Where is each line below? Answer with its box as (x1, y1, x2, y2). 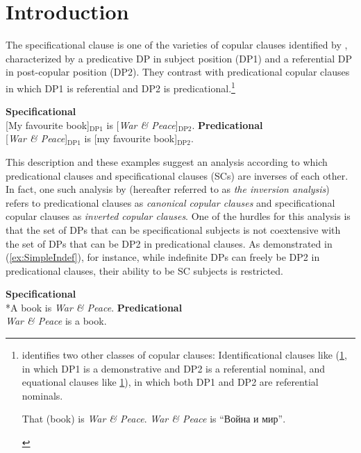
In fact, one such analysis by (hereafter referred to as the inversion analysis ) (6, 182, 330, 196)
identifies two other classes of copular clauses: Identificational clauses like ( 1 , (22, 348, 347, 362)
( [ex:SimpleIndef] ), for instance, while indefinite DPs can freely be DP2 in (6, 250, 320, 264)
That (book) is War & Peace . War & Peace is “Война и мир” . (22, 411, 286, 426)
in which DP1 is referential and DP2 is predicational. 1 (6, 78, 235, 95)
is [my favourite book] (84, 131, 178, 146)
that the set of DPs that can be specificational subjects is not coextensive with (6, 222, 341, 237)
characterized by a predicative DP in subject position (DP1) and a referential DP (6, 51, 352, 65)
